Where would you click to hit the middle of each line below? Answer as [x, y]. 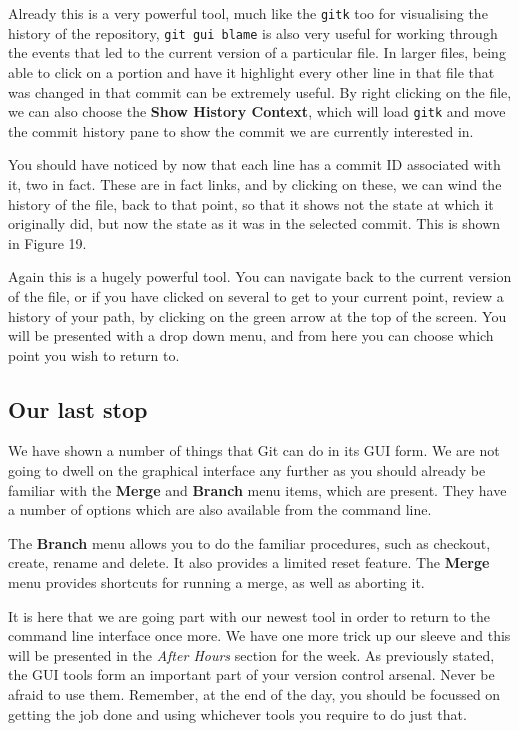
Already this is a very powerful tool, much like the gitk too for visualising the [248, 13]
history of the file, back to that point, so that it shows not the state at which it [251, 203]
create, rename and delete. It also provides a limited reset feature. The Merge [249, 562]
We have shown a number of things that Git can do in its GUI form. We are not [254, 450]
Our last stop [78, 408]
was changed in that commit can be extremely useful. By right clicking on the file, [260, 91]
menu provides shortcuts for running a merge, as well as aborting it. [216, 582]
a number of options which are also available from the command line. [220, 509]
